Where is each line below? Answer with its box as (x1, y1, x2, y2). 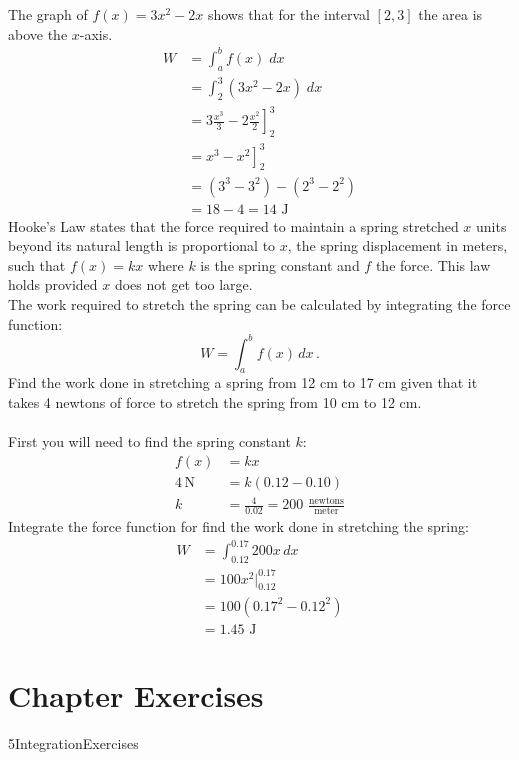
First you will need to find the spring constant (8, 431, 291, 452)
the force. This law (375, 254, 491, 275)
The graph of (8, 4, 88, 24)
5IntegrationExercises (8, 732, 139, 753)
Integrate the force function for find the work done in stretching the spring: (8, 516, 469, 537)
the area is (418, 4, 483, 24)
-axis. (79, 23, 113, 44)
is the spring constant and (200, 254, 360, 275)
